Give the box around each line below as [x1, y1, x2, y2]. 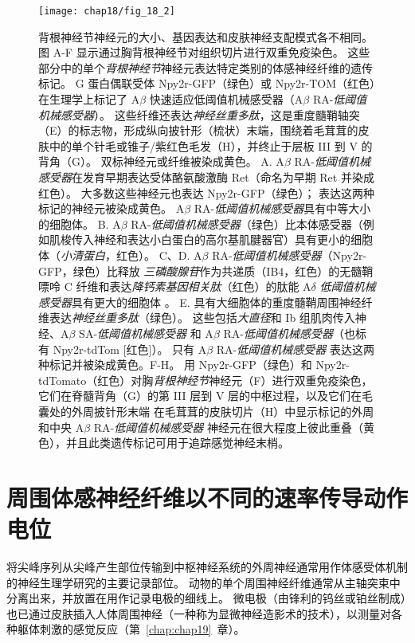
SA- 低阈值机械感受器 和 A [79, 324, 213, 341]
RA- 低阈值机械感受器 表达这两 [216, 340, 374, 357]
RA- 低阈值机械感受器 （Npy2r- [212, 246, 367, 263]
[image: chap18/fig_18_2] [38, 6, 175, 17]
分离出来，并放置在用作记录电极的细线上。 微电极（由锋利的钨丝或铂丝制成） [6, 590, 406, 606]
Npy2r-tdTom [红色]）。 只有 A [53, 340, 207, 357]
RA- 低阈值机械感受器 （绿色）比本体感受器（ [131, 215, 363, 232]
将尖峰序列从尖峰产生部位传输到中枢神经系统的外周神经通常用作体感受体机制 [6, 559, 408, 574]
